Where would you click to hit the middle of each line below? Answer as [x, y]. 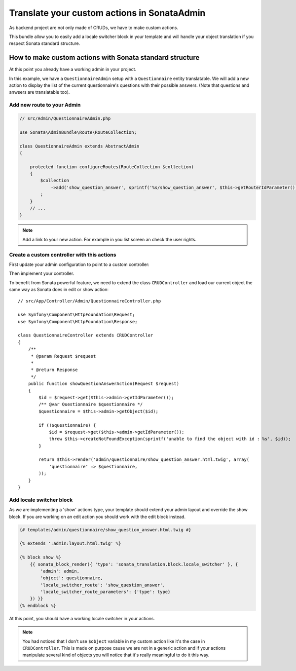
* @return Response [54, 370]
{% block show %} [40, 557]
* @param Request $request [63, 356]
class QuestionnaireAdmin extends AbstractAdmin [79, 146]
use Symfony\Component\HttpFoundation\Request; [76, 315]
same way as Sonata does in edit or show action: [59, 290]
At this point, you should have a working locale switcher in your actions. [82, 618]
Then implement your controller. [42, 273]
